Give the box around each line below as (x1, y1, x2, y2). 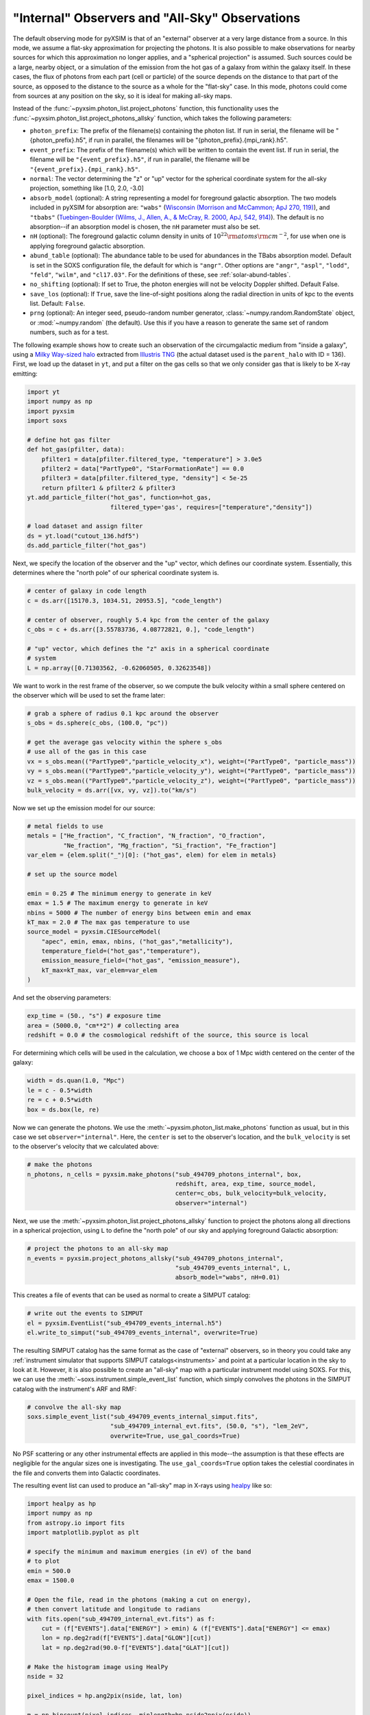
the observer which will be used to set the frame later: (12, 691, 166, 699)
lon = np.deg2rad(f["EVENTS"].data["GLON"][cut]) (41, 1634, 212, 1642)
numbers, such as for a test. (29, 328, 110, 336)
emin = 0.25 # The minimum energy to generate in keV (27, 889, 212, 897)
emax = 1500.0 (27, 1576, 75, 1585)
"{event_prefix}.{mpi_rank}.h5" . (29, 165, 140, 173)
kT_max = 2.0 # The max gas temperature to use (27, 918, 190, 926)
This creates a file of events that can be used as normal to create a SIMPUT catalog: (12, 1291, 251, 1299)
